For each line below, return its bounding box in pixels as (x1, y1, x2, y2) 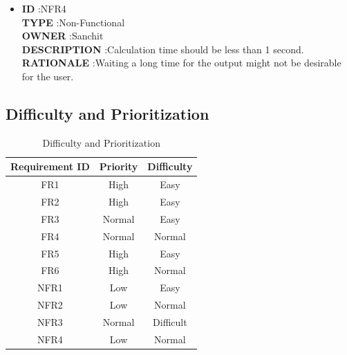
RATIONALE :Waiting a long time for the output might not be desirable (21, 55, 341, 70)
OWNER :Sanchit (21, 28, 104, 43)
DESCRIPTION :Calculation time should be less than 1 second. (21, 42, 304, 56)
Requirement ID (10, 159, 90, 174)
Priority (99, 159, 138, 174)
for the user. (21, 69, 74, 83)
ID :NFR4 (21, 1, 66, 15)
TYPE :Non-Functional (21, 15, 125, 29)
